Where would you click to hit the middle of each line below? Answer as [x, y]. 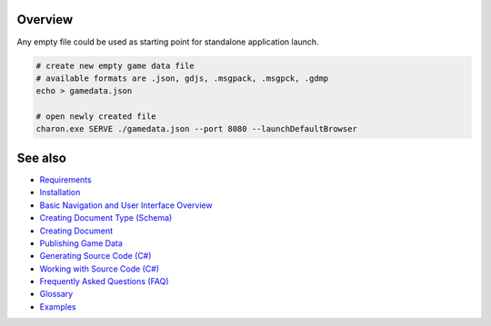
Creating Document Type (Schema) [106, 218]
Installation [60, 193]
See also [42, 158]
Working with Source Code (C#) [99, 269]
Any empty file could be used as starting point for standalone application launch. [168, 42]
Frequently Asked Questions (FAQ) [104, 282]
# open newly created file [96, 117]
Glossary [56, 294]
